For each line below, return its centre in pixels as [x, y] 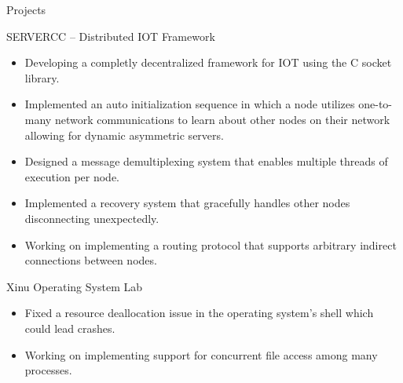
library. [42, 77]
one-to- [375, 104]
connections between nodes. [91, 260]
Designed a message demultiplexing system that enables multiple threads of [206, 161]
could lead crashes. [70, 328]
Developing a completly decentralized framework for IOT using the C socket [208, 62]
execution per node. [72, 176]
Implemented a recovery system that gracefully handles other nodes [187, 203]
